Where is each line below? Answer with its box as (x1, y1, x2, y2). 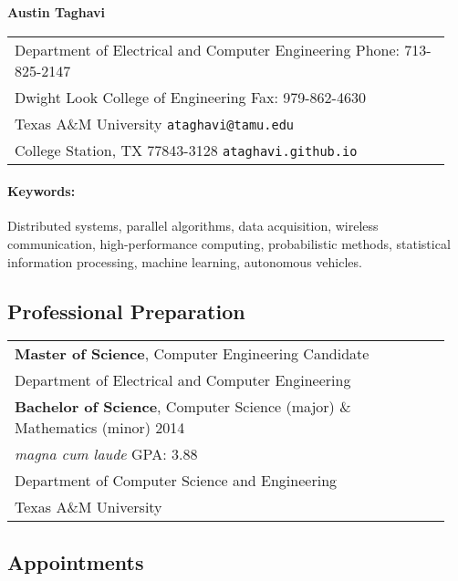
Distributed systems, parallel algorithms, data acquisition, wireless (7, 216, 379, 235)
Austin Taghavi (7, 3, 106, 21)
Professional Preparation (7, 296, 245, 325)
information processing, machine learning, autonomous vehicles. (7, 252, 362, 271)
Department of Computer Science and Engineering (15, 470, 338, 492)
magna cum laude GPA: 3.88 (15, 443, 198, 465)
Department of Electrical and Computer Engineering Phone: (15, 38, 401, 60)
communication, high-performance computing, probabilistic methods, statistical (7, 233, 451, 253)
